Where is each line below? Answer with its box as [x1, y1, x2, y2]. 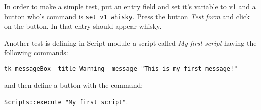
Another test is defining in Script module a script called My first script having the [4, 37, 257, 48]
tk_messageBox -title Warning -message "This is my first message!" [4, 65, 238, 73]
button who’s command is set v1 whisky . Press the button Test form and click [4, 11, 250, 21]
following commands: [4, 47, 68, 58]
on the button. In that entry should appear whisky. [4, 21, 162, 31]
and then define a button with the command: [4, 79, 143, 90]
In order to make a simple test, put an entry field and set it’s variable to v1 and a [4, 1, 256, 11]
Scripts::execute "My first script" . [4, 96, 128, 107]
